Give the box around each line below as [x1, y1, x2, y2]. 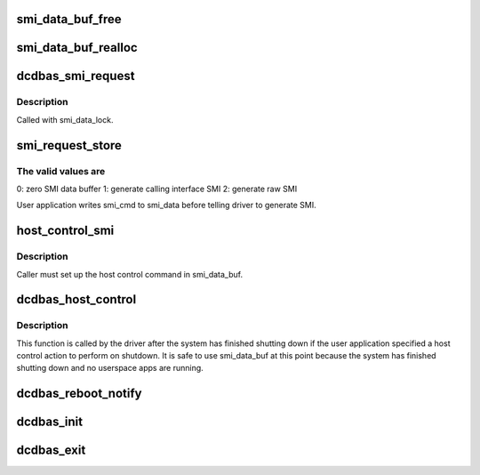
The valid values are [16, 165, 106, 177]
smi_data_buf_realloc [16, 40, 138, 55]
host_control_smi [16, 223, 115, 238]
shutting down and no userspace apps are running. [16, 363, 204, 374]
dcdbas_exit [16, 443, 86, 458]
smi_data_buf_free [16, 12, 122, 27]
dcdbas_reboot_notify [16, 386, 142, 401]
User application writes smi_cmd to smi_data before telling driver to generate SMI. [16, 200, 317, 211]
